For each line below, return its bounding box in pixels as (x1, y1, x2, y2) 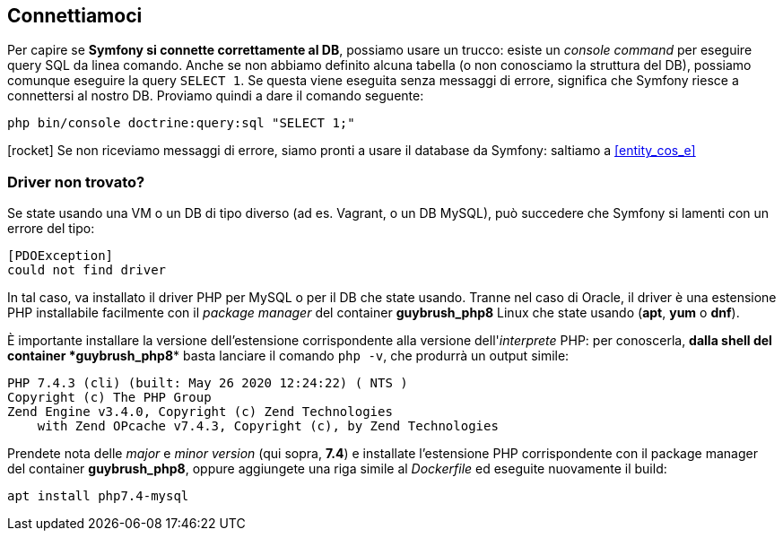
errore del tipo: (7, 221, 95, 237)
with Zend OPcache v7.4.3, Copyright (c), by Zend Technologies (37, 419, 499, 434)
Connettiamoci (7, 4, 143, 27)
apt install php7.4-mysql (7, 489, 189, 504)
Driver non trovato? (7, 172, 145, 191)
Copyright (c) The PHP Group (7, 390, 212, 405)
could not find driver (7, 263, 167, 278)
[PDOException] (7, 248, 114, 264)
